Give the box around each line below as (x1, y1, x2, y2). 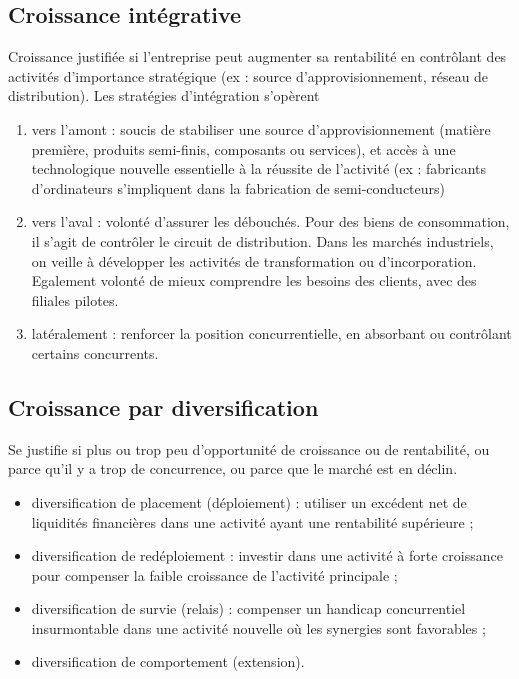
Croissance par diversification (8, 391, 319, 422)
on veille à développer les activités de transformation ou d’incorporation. (31, 250, 477, 271)
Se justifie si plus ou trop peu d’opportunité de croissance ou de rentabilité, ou (8, 438, 490, 459)
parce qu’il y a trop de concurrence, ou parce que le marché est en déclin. (8, 458, 458, 479)
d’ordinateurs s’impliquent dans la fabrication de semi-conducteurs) (31, 177, 445, 198)
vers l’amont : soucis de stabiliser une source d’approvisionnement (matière (31, 118, 491, 139)
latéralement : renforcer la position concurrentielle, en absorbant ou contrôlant (31, 323, 512, 344)
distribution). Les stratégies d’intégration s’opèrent (8, 85, 320, 106)
